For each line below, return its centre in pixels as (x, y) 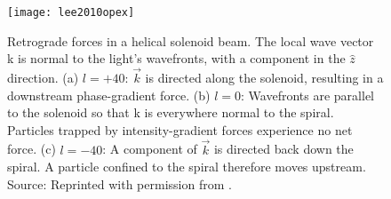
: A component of (150, 149)
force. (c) (32, 149)
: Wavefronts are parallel (307, 95)
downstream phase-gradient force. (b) (109, 95)
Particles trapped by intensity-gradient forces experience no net (180, 129)
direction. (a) (43, 78)
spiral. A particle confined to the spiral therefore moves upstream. (187, 167)
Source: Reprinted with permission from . (120, 183)
